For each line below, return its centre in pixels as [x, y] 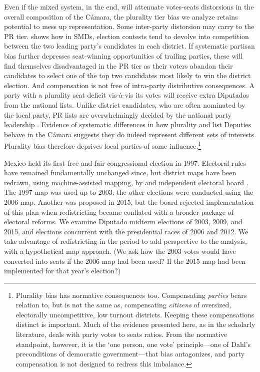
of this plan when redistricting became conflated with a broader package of [119, 212]
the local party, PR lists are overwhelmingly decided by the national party [118, 114]
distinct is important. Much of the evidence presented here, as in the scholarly [135, 324]
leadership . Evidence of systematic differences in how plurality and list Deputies [128, 124]
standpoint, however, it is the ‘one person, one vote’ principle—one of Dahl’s [133, 344]
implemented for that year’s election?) [62, 271]
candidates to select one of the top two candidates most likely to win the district [127, 75]
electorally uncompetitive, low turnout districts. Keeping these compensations [135, 314]
